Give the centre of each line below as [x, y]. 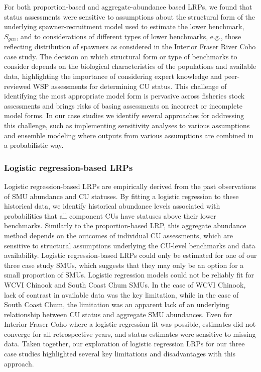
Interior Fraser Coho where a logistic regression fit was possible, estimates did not [130, 324]
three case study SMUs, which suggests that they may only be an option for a [124, 265]
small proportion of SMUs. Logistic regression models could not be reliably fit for [129, 275]
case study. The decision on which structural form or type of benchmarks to [121, 56]
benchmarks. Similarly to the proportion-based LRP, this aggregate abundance [125, 225]
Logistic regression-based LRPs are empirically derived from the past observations [130, 186]
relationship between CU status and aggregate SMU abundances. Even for [118, 314]
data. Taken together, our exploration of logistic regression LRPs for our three [124, 344]
